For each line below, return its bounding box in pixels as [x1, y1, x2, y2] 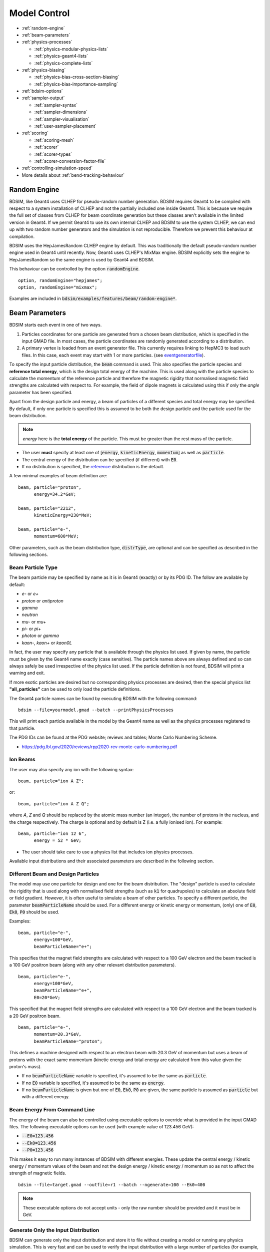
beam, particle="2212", [18, 505, 76, 511]
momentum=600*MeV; [33, 533, 79, 539]
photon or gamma [21, 633, 59, 639]
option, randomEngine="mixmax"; [18, 284, 97, 290]
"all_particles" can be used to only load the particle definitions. [9, 686, 141, 692]
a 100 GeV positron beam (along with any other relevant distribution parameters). [9, 962, 176, 968]
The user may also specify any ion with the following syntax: [9, 766, 134, 772]
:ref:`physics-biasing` [21, 67, 66, 73]
